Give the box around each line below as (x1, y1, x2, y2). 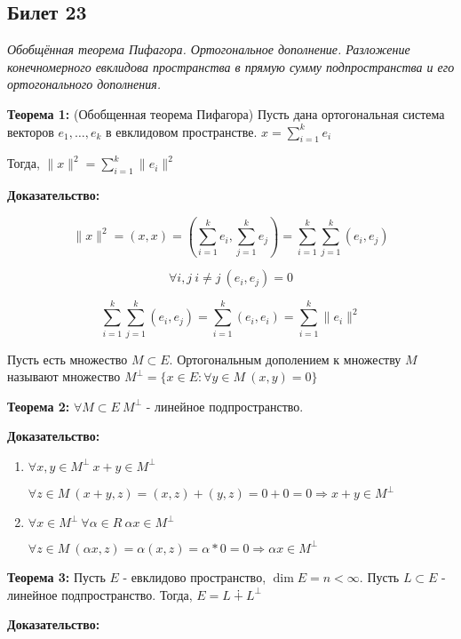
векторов (7, 122, 54, 140)
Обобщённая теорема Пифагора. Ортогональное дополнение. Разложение (7, 40, 410, 59)
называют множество (7, 367, 121, 386)
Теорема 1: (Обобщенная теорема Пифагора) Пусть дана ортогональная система (7, 104, 445, 123)
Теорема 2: (7, 396, 70, 415)
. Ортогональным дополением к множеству (169, 349, 401, 368)
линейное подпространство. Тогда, (7, 585, 193, 603)
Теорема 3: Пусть (7, 567, 106, 586)
